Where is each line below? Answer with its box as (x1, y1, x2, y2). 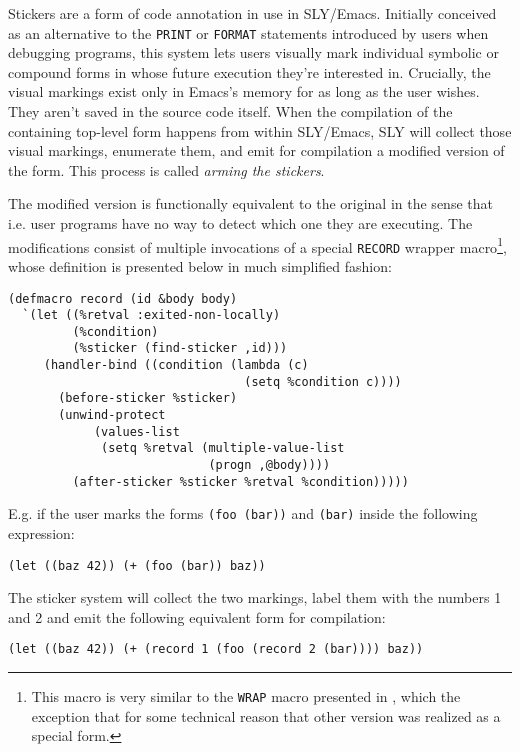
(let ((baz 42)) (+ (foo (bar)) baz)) (8, 558, 266, 573)
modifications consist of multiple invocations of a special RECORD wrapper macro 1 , (8, 233, 507, 257)
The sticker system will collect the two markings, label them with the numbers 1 (8, 587, 502, 608)
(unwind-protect (58, 408, 166, 423)
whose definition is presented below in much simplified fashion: (8, 255, 392, 276)
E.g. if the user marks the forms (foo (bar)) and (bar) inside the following (8, 503, 478, 524)
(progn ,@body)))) (208, 458, 331, 473)
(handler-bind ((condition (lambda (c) (43, 358, 309, 373)
